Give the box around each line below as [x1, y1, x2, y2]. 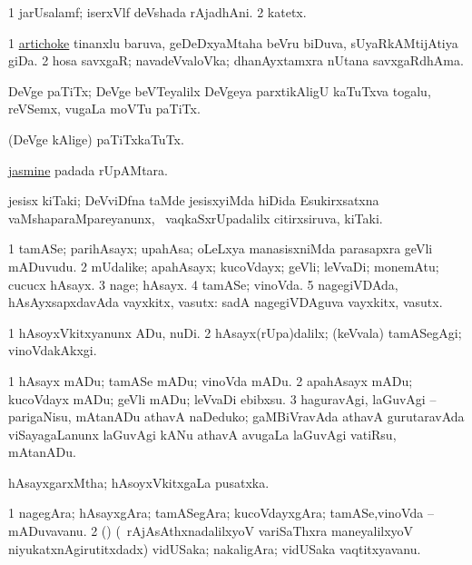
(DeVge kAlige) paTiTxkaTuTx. [8, 129, 184, 148]
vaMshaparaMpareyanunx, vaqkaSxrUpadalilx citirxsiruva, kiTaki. [8, 208, 383, 227]
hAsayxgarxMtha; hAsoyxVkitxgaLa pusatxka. [8, 472, 270, 491]
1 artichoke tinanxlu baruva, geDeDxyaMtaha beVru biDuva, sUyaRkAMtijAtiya [8, 33, 458, 52]
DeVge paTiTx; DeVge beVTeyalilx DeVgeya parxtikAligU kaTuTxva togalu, [8, 81, 431, 100]
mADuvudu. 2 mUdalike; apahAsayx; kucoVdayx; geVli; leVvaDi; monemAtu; [8, 256, 439, 275]
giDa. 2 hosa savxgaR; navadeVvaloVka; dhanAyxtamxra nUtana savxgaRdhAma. [8, 51, 464, 70]
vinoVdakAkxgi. [8, 341, 97, 360]
